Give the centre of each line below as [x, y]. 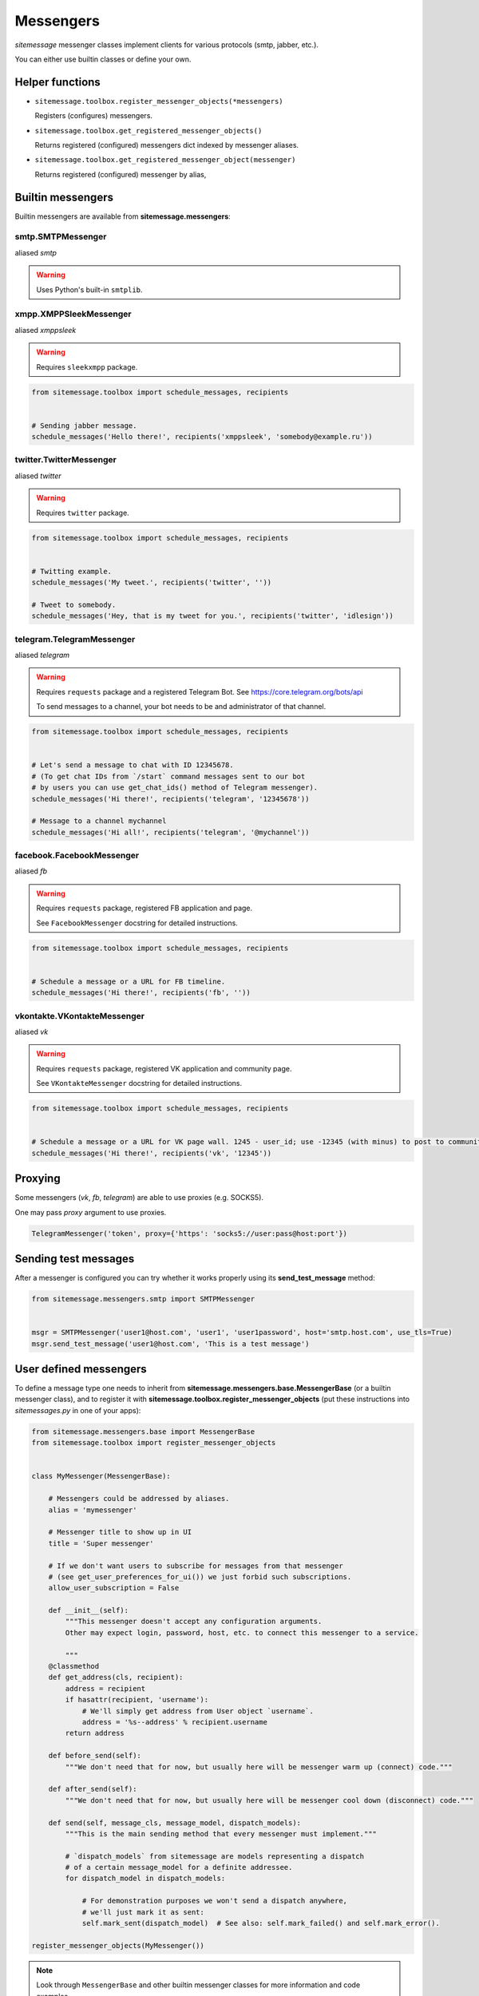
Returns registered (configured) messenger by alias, [121, 174]
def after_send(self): [93, 1789]
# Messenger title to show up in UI [120, 1532]
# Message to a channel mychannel [99, 821]
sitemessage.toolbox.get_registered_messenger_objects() [148, 131]
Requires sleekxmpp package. [87, 366]
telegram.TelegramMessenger [75, 639]
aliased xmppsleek [46, 330]
